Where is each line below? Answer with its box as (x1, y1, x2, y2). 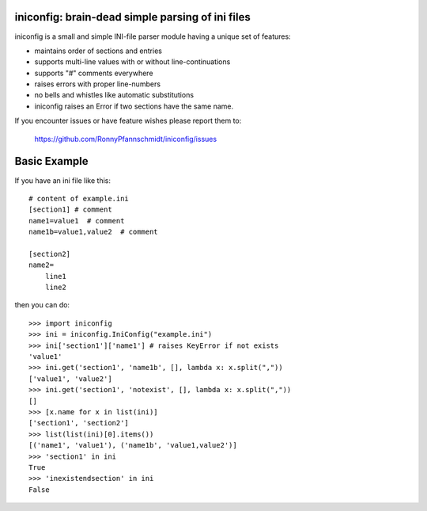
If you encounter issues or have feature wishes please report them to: (14, 116, 242, 126)
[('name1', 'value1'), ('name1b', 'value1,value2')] (28, 440, 237, 450)
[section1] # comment (28, 205, 112, 214)
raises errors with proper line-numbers (34, 79, 161, 89)
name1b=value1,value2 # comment (28, 227, 158, 237)
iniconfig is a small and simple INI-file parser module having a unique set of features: (14, 32, 292, 41)
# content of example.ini (28, 194, 130, 203)
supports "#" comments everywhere (34, 68, 153, 78)
